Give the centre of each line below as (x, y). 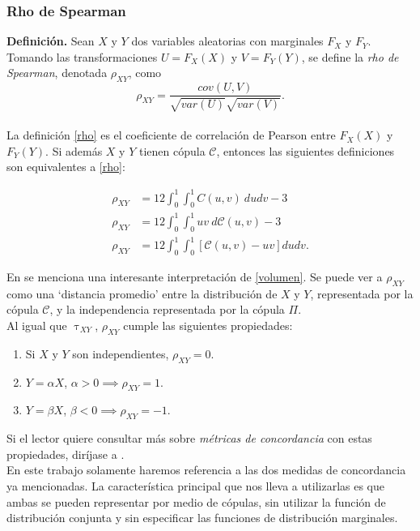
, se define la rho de (350, 56)
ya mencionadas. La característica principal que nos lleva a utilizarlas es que (195, 485)
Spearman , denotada (57, 73)
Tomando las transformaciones (82, 56)
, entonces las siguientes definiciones (305, 150)
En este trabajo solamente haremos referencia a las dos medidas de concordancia (206, 470)
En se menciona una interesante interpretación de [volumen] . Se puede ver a (195, 277)
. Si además (74, 150)
